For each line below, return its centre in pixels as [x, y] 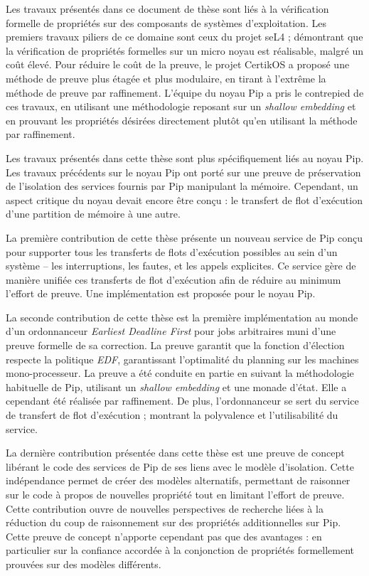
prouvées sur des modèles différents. [84, 564]
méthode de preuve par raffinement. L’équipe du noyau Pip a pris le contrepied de [185, 92]
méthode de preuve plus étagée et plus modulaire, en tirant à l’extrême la [166, 78]
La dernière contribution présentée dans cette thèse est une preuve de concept [175, 453]
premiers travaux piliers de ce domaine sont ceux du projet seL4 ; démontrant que [184, 37]
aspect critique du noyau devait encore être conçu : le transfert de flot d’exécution [184, 199]
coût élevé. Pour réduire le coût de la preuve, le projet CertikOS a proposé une [178, 64]
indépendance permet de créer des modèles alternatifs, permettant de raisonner [178, 480]
